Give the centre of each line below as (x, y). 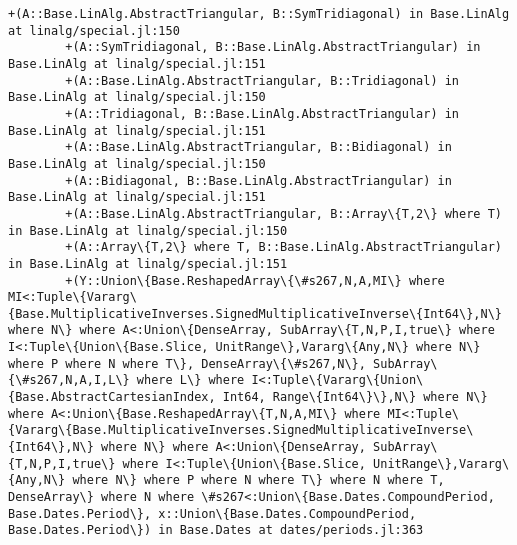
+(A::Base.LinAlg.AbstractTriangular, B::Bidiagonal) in (258, 147)
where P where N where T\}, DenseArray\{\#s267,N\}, (187, 363)
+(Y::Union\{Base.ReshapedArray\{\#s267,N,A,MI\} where (255, 280)
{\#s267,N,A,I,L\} (69, 380)
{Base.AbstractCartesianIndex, (112, 397)
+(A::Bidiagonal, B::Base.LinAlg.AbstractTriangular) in (258, 180)
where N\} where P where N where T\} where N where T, (258, 480)
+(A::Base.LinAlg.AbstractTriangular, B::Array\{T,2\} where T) (283, 213)
